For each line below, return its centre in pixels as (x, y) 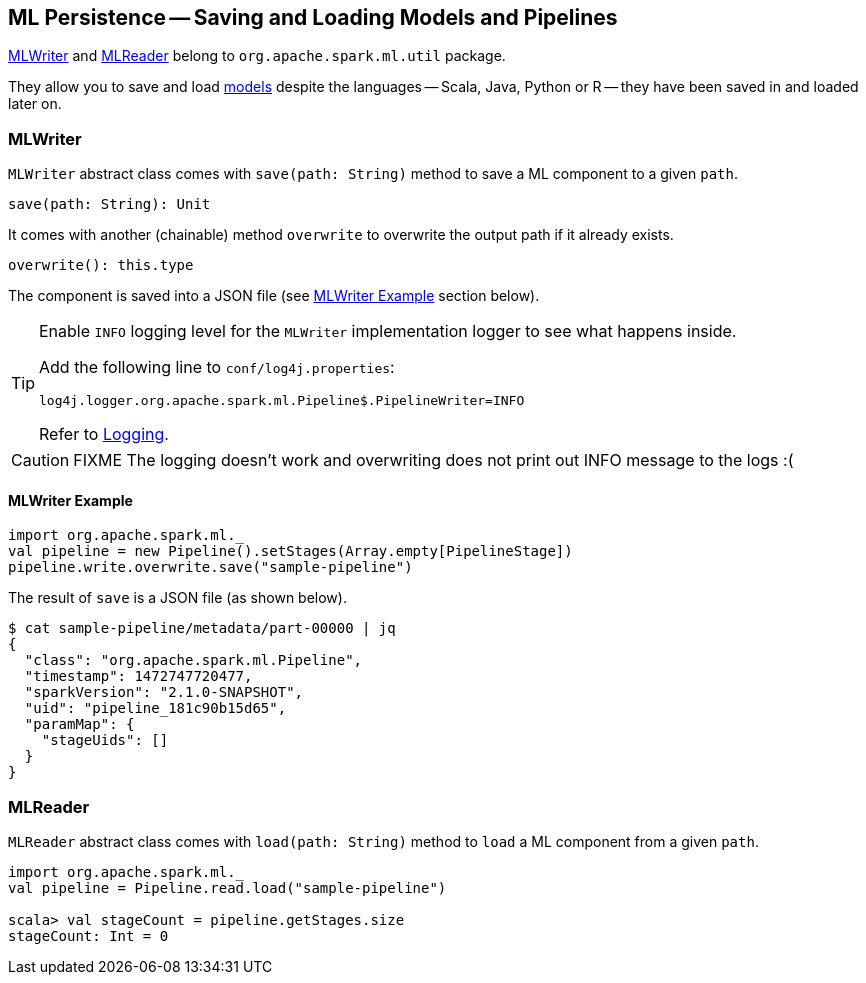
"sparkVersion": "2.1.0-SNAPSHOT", (164, 692)
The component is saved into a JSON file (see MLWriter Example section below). (274, 296)
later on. (35, 104)
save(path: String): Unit (109, 204)
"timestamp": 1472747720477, (138, 676)
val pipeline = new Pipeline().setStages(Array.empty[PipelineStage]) (290, 551)
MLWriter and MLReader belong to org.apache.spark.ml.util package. (257, 56)
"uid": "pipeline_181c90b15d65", (155, 708)
